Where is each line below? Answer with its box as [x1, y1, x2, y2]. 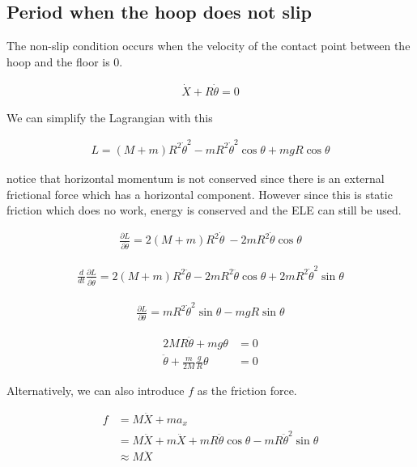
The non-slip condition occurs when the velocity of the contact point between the [6, 37, 411, 54]
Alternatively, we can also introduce [6, 381, 185, 398]
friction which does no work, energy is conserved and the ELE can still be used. [6, 202, 402, 219]
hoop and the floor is [6, 53, 110, 70]
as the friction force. [197, 381, 297, 398]
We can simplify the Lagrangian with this [6, 108, 213, 125]
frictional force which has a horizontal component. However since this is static [6, 185, 393, 202]
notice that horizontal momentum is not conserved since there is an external [6, 169, 385, 186]
